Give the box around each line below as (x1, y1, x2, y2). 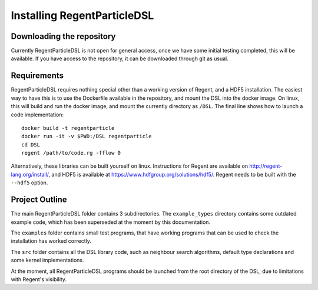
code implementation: (11, 111, 64, 118)
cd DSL (21, 141, 41, 148)
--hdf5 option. (11, 179, 48, 186)
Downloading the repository (11, 31, 116, 41)
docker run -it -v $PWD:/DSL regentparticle (21, 133, 153, 140)
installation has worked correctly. (11, 237, 91, 245)
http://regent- (249, 162, 283, 170)
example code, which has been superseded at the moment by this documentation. (11, 219, 211, 226)
